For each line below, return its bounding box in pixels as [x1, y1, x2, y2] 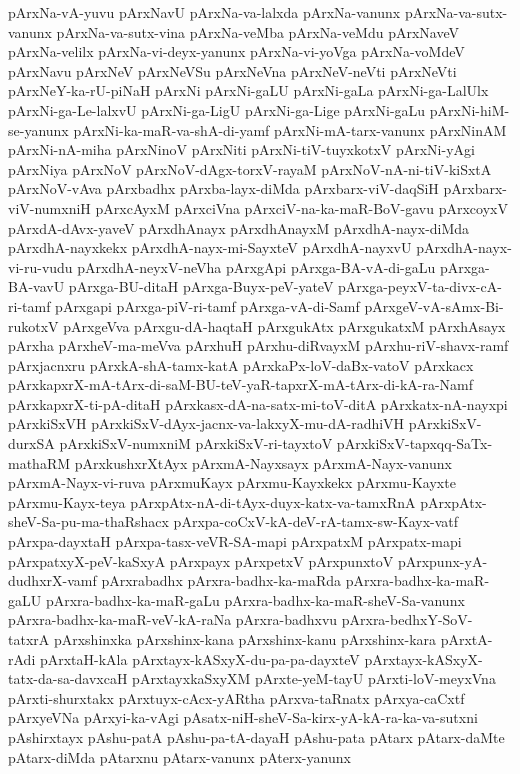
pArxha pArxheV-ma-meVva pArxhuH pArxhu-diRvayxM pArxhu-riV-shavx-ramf [8, 335, 509, 356]
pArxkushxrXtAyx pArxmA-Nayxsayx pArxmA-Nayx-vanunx [74, 452, 452, 473]
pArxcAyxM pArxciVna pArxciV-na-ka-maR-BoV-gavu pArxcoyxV [95, 197, 508, 218]
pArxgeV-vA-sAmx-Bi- [364, 295, 504, 316]
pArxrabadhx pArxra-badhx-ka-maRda [101, 570, 341, 591]
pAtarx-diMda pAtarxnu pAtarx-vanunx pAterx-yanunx [8, 746, 351, 767]
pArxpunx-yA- [397, 550, 488, 571]
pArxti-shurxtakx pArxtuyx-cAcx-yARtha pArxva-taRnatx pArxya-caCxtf [8, 687, 465, 708]
